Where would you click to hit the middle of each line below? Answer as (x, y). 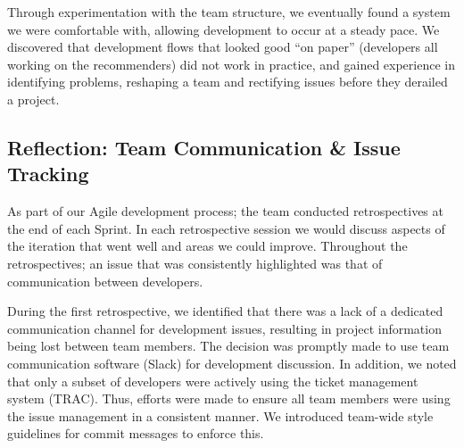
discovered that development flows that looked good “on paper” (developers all (223, 47)
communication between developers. (105, 281)
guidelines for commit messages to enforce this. (136, 433)
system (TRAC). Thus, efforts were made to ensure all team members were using (229, 398)
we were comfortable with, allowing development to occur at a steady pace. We (224, 29)
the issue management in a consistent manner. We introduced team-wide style (220, 415)
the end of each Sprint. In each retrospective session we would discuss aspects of (226, 228)
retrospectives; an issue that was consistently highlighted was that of (195, 263)
